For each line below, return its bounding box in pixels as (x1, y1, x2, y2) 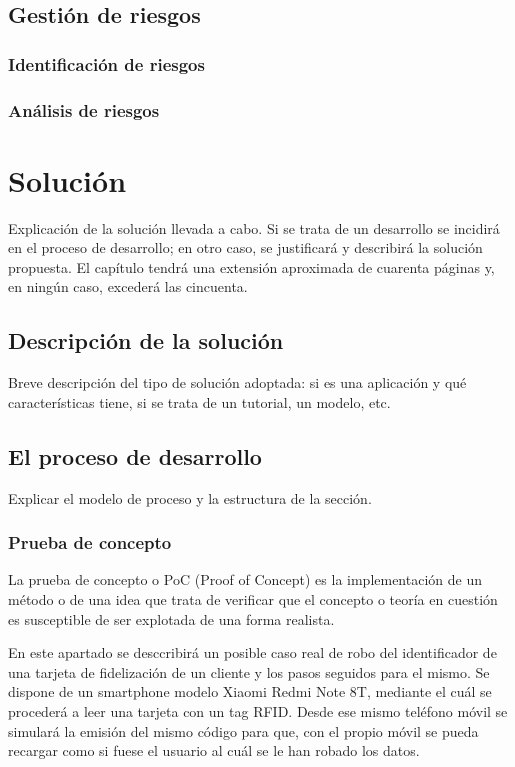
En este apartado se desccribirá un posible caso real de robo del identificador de (8, 642, 497, 663)
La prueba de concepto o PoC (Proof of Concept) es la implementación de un (8, 569, 482, 590)
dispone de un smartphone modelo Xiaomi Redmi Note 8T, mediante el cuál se (8, 681, 492, 702)
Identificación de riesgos (8, 51, 205, 76)
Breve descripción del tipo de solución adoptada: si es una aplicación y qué (8, 372, 467, 393)
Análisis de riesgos (8, 97, 160, 122)
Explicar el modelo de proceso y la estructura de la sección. (8, 487, 372, 508)
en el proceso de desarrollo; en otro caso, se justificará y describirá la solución (8, 237, 483, 258)
